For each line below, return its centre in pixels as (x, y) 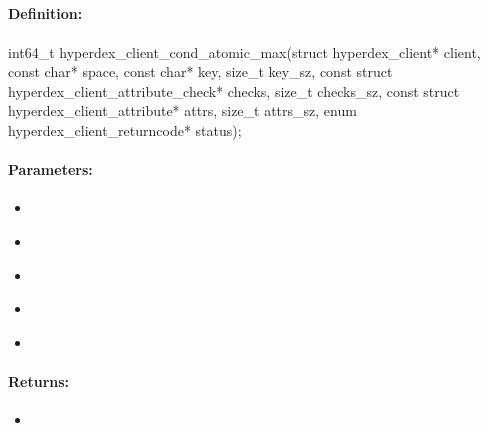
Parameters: (50, 169)
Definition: (45, 13)
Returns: (39, 380)
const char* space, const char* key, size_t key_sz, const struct (200, 71)
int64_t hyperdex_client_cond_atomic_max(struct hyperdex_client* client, (244, 51)
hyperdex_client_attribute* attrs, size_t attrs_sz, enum (182, 110)
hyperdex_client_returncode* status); (125, 129)
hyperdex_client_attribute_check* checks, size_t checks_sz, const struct (234, 90)
